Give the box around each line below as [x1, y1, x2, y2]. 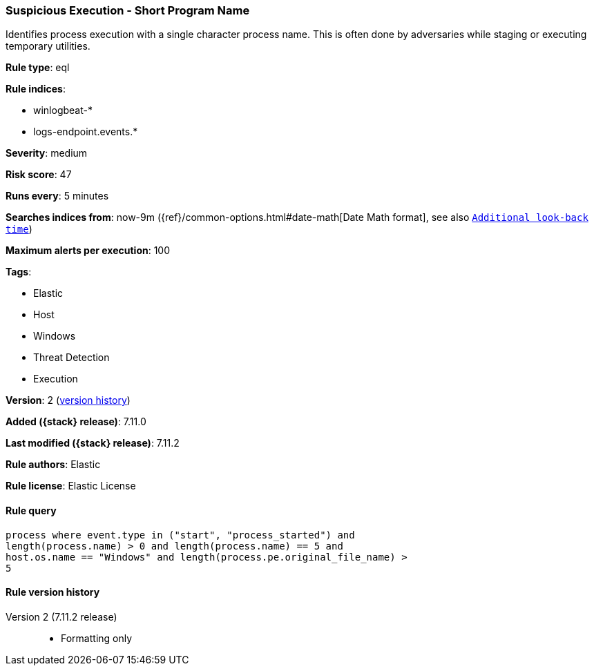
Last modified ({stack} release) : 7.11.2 [6, 437, 180, 449]
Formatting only [61, 632, 133, 644]
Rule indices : [6, 83, 66, 95]
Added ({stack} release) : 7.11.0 [6, 416, 146, 428]
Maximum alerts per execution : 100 [6, 244, 171, 257]
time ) [6, 223, 32, 235]
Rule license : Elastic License [6, 480, 136, 492]
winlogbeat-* [33, 104, 93, 117]
